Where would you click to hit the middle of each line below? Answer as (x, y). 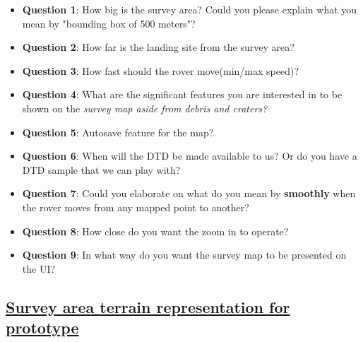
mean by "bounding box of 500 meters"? (109, 23)
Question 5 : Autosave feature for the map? (118, 132)
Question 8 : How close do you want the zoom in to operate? (155, 231)
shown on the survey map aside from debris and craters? (145, 108)
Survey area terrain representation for (148, 306)
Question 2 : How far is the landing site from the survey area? (158, 47)
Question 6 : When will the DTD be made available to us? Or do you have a (190, 156)
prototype (42, 328)
